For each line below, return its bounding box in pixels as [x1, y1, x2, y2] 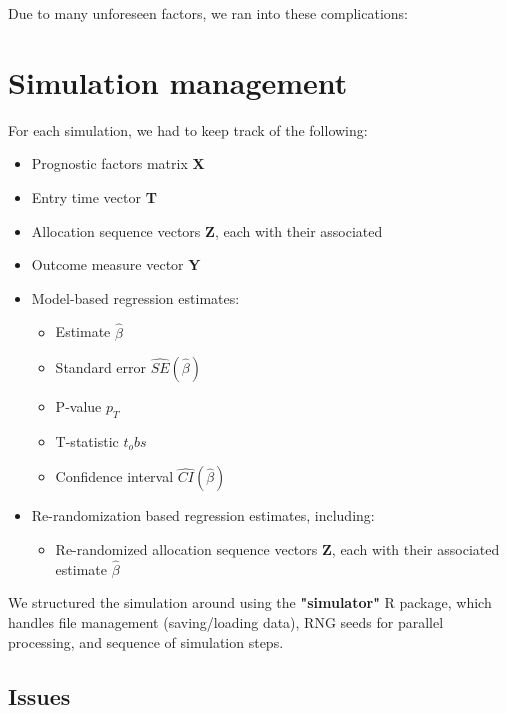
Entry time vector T [31, 186, 157, 207]
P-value [55, 396, 102, 417]
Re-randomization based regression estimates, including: [31, 505, 375, 526]
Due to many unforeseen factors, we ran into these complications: [8, 3, 408, 23]
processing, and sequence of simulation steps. [8, 631, 284, 652]
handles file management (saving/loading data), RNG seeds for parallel [8, 612, 444, 633]
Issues [8, 680, 71, 711]
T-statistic [55, 430, 119, 451]
